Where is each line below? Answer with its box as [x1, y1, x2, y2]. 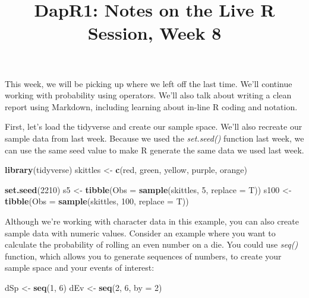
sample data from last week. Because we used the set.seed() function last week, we [5, 132, 304, 144]
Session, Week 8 [87, 21, 222, 45]
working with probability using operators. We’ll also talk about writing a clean [5, 89, 292, 101]
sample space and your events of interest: [5, 261, 154, 274]
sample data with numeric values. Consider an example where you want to [5, 226, 276, 239]
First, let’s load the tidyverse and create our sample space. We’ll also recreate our [5, 120, 302, 133]
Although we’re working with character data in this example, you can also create [5, 214, 299, 227]
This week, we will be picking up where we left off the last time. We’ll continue [5, 77, 292, 89]
